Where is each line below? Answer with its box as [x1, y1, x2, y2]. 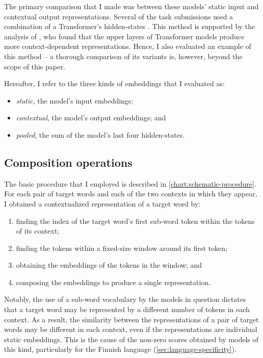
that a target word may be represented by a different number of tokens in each [4, 304, 250, 315]
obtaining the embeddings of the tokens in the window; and [16, 260, 202, 270]
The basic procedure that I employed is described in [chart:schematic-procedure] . [4, 178, 256, 189]
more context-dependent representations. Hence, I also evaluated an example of [4, 41, 251, 52]
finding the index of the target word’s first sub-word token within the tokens [16, 215, 255, 226]
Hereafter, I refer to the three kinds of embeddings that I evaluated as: [4, 78, 225, 89]
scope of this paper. [4, 61, 65, 71]
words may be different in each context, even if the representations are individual [4, 324, 257, 335]
